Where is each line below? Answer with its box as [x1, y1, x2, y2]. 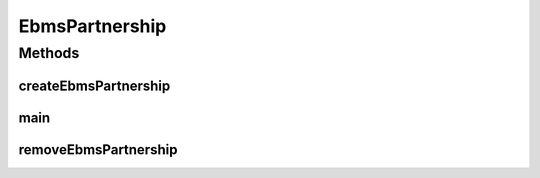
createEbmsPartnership [18, 77, 171, 94]
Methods [18, 44, 80, 62]
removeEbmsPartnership [18, 141, 178, 158]
